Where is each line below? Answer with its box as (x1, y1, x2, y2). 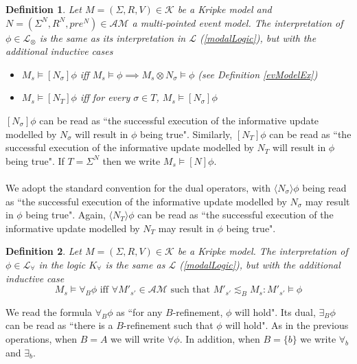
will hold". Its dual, (235, 304, 316, 319)
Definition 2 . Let (5, 244, 82, 258)
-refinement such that (123, 318, 214, 332)
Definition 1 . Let (5, 2, 82, 16)
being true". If (5, 153, 65, 168)
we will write (111, 332, 165, 346)
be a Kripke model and (177, 2, 272, 16)
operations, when (5, 332, 77, 346)
